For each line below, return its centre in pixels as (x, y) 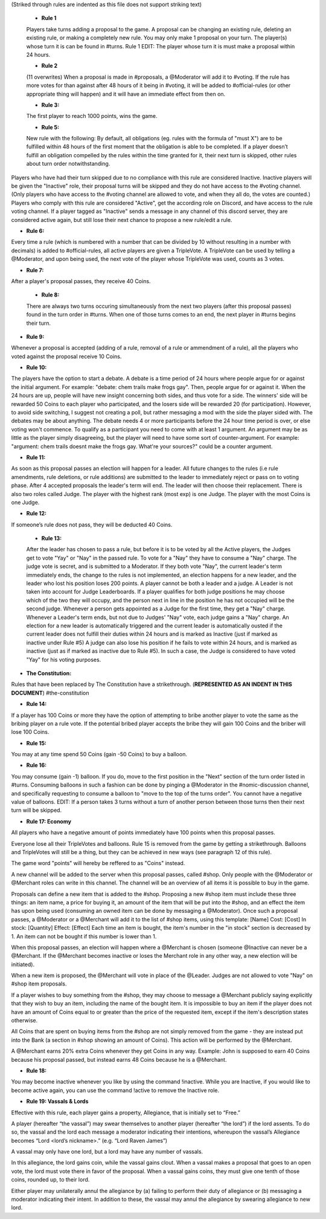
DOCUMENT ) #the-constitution (50, 693)
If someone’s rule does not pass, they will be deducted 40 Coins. (92, 525)
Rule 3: (50, 105)
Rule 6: (35, 230)
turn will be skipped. (37, 810)
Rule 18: (37, 1070)
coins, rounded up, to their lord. (50, 1180)
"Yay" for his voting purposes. (64, 659)
